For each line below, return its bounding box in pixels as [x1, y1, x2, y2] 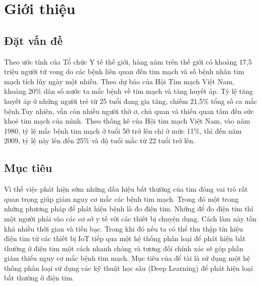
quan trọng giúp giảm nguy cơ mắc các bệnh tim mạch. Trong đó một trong [4, 193, 239, 204]
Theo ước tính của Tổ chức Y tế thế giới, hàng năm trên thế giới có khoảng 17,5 [4, 56, 252, 67]
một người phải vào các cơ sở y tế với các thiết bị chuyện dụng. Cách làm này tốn [4, 213, 257, 223]
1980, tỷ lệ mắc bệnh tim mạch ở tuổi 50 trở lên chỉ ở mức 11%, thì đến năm [4, 125, 242, 136]
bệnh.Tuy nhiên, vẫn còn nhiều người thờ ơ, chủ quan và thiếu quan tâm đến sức [4, 105, 254, 116]
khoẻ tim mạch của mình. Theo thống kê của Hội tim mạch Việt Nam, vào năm [4, 116, 250, 126]
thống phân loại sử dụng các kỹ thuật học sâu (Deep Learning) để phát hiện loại [4, 262, 253, 273]
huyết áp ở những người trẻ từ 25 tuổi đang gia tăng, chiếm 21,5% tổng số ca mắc [4, 95, 257, 106]
